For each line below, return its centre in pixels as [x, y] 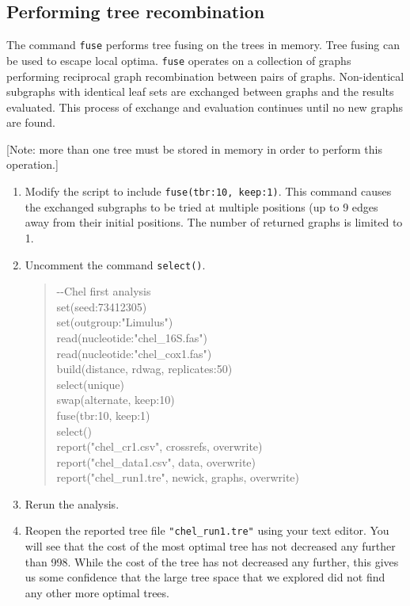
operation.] [32, 164]
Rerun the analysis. [72, 503]
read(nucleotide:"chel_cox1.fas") [134, 353]
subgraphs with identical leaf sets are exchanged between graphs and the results [200, 91]
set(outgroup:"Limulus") [115, 322]
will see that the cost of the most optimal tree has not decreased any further [210, 546]
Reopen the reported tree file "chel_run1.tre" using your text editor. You [207, 530]
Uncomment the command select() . [115, 264]
